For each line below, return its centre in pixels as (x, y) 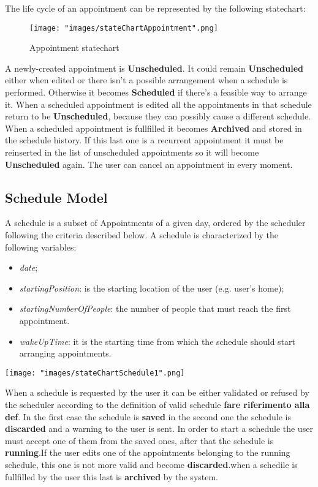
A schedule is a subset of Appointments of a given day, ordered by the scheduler (155, 223)
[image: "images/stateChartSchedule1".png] (95, 373)
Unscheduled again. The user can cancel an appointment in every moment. (149, 164)
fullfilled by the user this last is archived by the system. (112, 476)
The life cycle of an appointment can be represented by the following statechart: (155, 8)
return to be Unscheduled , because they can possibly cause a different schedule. (158, 116)
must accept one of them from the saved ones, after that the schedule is (139, 440)
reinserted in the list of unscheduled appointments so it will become (132, 152)
